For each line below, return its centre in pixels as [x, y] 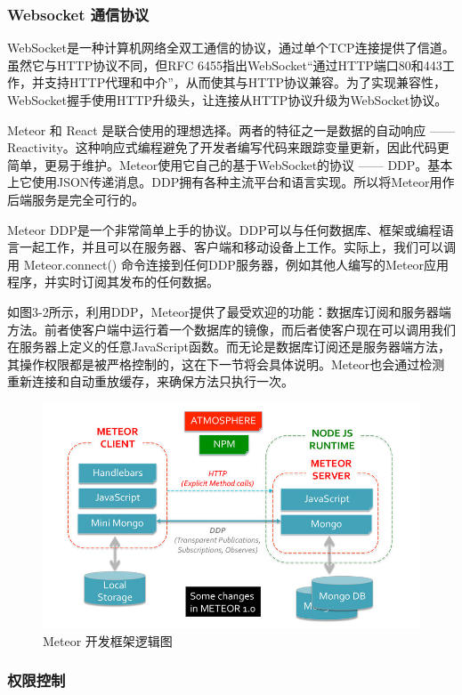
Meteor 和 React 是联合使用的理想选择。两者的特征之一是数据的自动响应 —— [231, 129]
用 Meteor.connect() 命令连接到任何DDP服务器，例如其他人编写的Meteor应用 [228, 264]
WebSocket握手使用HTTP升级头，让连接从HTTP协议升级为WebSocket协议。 [227, 100]
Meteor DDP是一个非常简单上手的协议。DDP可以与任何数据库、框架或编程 [224, 229]
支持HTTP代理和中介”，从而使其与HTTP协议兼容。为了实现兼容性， [245, 82]
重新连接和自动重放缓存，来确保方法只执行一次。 [150, 381]
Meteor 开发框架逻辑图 [108, 640]
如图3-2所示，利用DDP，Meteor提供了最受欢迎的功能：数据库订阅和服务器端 [229, 311]
